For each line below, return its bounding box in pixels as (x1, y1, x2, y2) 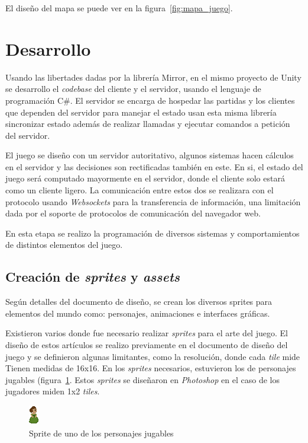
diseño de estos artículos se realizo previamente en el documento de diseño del (5, 339, 288, 351)
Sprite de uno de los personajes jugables (29, 426, 174, 439)
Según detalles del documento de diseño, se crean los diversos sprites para (5, 295, 273, 308)
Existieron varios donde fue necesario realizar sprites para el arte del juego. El (5, 327, 288, 339)
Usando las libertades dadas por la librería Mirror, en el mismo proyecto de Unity (5, 71, 301, 83)
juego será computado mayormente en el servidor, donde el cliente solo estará (5, 172, 285, 184)
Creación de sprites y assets (5, 267, 180, 286)
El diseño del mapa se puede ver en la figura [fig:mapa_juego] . (5, 2, 233, 14)
